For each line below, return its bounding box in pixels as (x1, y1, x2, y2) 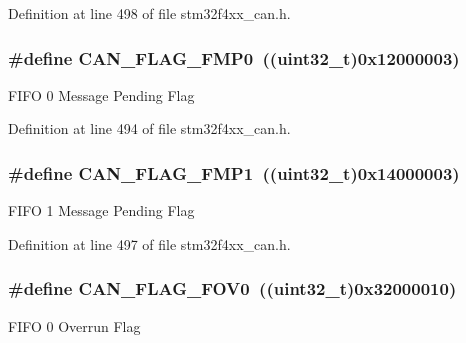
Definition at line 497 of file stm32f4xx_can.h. (8, 233, 291, 254)
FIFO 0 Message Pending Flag (8, 84, 195, 105)
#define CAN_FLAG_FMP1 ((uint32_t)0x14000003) (8, 160, 460, 185)
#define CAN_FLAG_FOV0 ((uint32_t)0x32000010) (8, 276, 457, 301)
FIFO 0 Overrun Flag (8, 315, 141, 336)
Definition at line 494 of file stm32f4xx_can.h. (8, 118, 291, 139)
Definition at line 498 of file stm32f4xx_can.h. (8, 3, 291, 23)
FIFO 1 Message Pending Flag (8, 200, 195, 221)
